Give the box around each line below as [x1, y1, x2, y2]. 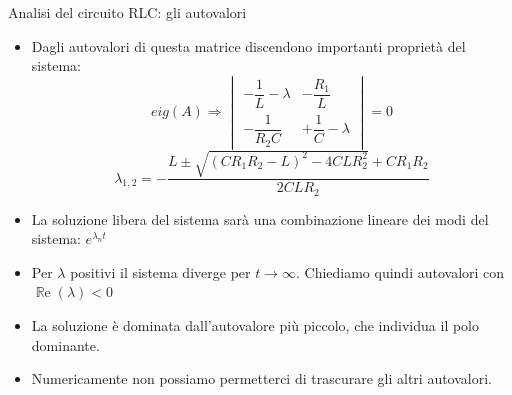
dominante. [31, 334, 100, 355]
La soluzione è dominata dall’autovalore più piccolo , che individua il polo [31, 315, 479, 335]
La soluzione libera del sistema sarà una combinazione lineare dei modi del [31, 208, 489, 229]
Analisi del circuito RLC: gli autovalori [8, 2, 247, 22]
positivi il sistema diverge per [70, 261, 251, 282]
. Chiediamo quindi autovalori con [295, 261, 505, 282]
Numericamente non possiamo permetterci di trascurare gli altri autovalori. [31, 368, 493, 389]
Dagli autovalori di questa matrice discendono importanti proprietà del [31, 35, 466, 56]
